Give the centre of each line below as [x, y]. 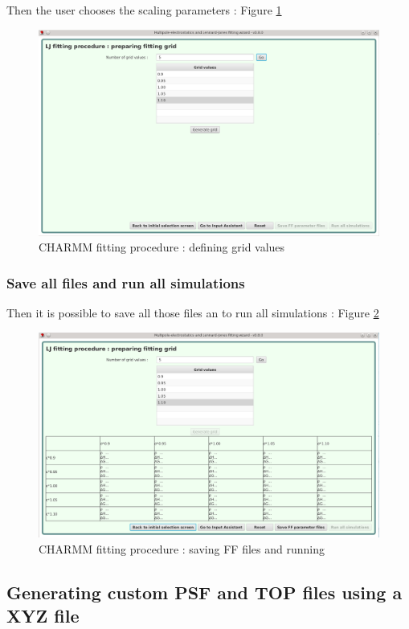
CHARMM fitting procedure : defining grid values [162, 247]
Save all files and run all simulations [126, 282]
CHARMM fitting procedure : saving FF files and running [182, 548]
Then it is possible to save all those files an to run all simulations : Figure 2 [193, 313]
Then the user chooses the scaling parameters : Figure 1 [144, 10]
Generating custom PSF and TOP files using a [204, 592]
